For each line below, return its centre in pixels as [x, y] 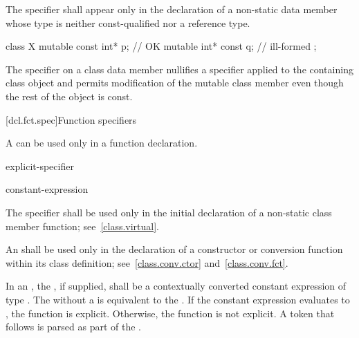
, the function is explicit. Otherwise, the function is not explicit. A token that [170, 313]
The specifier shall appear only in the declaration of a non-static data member [172, 9]
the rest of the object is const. [69, 96]
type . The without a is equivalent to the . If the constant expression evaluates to [178, 299]
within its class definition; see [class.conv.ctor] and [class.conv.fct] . [147, 262]
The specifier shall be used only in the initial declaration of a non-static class [169, 212]
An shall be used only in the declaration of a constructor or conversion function [174, 249]
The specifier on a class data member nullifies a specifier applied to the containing [179, 69]
